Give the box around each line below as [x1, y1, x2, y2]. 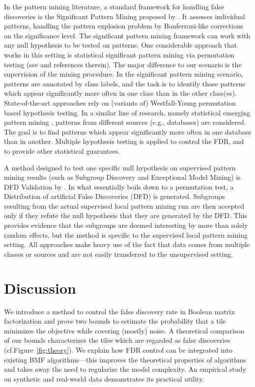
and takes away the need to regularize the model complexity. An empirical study [4, 364, 246, 374]
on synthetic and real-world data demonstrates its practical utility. [4, 373, 204, 384]
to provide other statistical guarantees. [4, 145, 120, 156]
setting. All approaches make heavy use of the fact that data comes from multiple [4, 239, 250, 249]
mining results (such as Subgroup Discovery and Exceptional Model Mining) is [4, 172, 241, 182]
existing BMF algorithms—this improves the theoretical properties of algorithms [4, 354, 247, 364]
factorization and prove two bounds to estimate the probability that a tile [4, 316, 226, 326]
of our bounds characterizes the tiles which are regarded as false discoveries [4, 335, 230, 345]
